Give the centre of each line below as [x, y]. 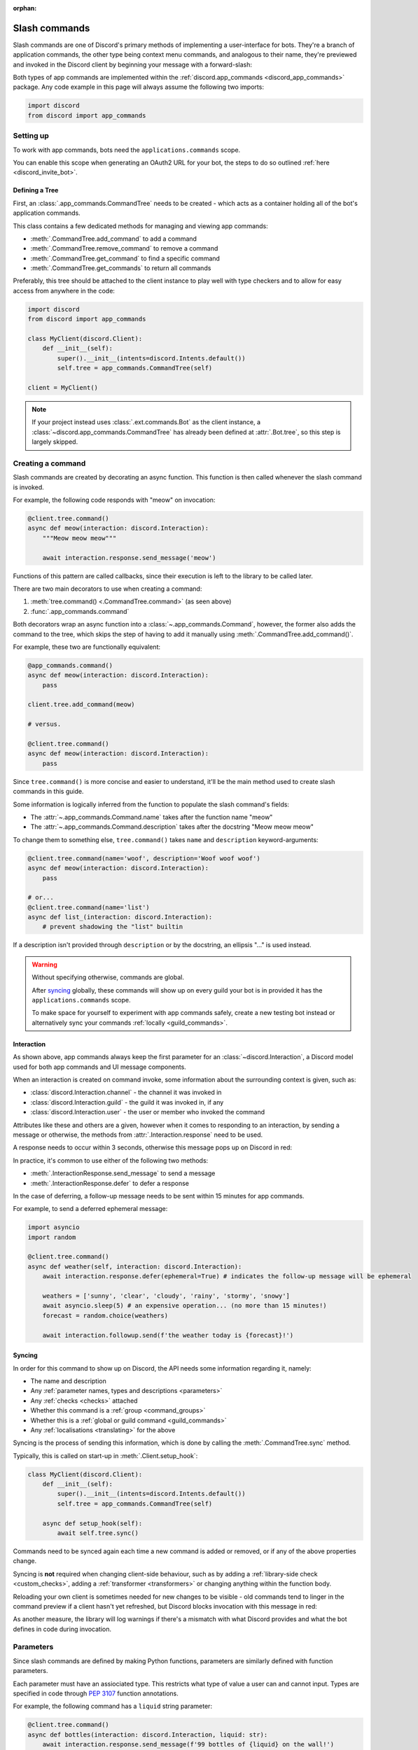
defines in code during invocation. [62, 1629]
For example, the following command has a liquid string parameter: [113, 1706]
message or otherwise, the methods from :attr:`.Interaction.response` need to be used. [138, 1135]
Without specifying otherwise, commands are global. [108, 977]
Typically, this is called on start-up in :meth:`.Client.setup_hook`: [105, 1455]
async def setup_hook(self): [92, 1523]
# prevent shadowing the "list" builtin [113, 927]
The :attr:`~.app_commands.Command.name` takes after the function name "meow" [152, 817]
